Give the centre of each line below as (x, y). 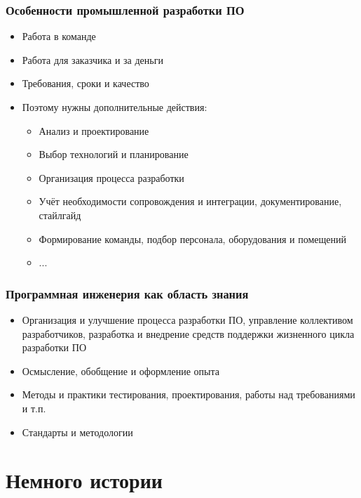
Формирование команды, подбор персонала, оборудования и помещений (192, 238)
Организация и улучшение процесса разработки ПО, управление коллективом (188, 319)
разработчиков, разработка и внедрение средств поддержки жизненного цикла (188, 333)
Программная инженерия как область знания (127, 293)
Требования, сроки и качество (86, 83)
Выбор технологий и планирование (114, 154)
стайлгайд (60, 215)
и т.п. (34, 408)
